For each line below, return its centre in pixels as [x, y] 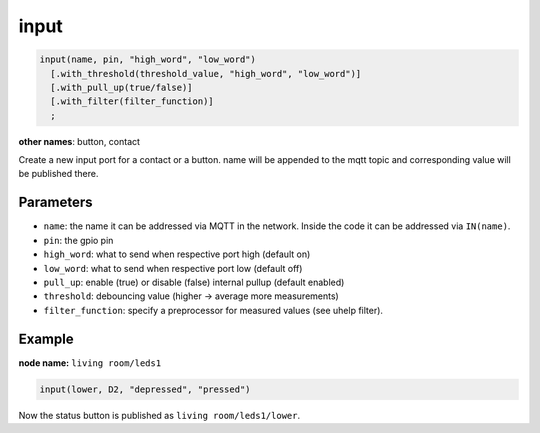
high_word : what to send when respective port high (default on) [177, 254]
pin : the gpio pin [78, 240]
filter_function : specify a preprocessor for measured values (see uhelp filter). [213, 310]
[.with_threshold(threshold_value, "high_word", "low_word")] [206, 73]
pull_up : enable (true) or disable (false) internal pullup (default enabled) [194, 282]
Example [46, 338]
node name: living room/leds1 [90, 362]
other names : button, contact [79, 141]
